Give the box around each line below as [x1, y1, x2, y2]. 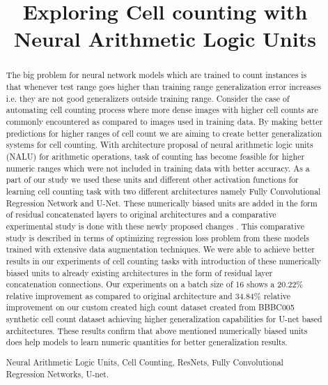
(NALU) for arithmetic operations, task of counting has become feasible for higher [6, 150, 305, 162]
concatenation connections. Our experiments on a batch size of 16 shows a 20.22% [6, 278, 304, 290]
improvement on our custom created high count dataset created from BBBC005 [6, 301, 295, 313]
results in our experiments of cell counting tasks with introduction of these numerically [6, 255, 321, 266]
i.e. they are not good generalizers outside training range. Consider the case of [6, 92, 290, 104]
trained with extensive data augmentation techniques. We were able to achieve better [6, 243, 315, 255]
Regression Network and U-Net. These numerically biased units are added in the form [6, 197, 318, 209]
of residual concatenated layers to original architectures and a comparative [6, 209, 276, 220]
